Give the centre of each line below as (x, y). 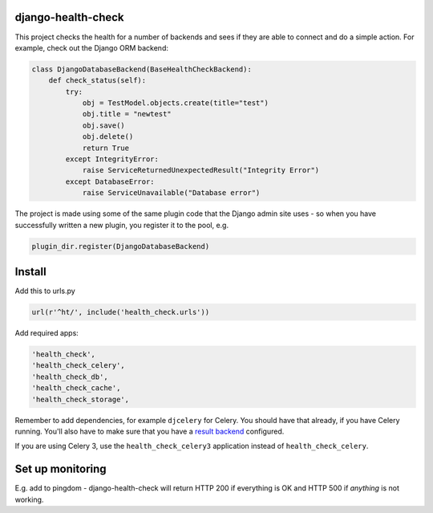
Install (31, 272)
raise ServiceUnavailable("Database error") (171, 193)
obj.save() (104, 125)
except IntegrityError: (112, 159)
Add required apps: (47, 333)
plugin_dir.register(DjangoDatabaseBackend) (121, 246)
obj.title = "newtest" (127, 114)
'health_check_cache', (76, 388)
